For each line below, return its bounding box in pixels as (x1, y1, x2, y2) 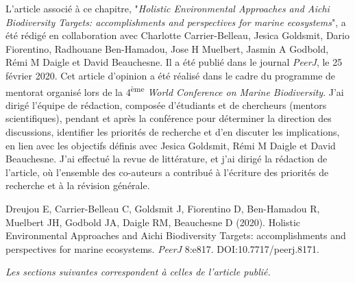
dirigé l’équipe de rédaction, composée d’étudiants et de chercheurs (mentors (5, 97, 327, 112)
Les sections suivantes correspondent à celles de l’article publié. (5, 264, 271, 279)
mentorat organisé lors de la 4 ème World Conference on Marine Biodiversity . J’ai (5, 82, 344, 99)
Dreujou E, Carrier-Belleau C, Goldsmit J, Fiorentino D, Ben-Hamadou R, (5, 201, 320, 215)
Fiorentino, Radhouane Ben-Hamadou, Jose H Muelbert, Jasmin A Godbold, (5, 41, 329, 56)
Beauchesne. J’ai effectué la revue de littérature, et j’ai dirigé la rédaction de (5, 151, 328, 166)
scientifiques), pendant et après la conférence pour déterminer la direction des (5, 111, 332, 125)
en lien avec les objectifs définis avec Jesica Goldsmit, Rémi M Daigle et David (5, 138, 336, 152)
